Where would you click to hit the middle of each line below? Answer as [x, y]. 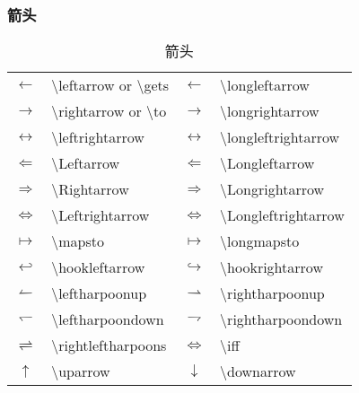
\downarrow [258, 371]
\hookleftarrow [98, 267]
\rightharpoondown [281, 319]
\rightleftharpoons [109, 345]
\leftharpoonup [99, 293]
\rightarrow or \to [109, 111]
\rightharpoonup [272, 293]
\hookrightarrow [271, 267]
